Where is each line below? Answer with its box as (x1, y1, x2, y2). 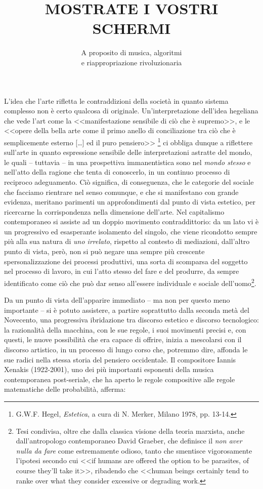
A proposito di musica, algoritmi (81, 47, 182, 58)
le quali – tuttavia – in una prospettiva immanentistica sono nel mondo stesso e (4, 156, 251, 167)
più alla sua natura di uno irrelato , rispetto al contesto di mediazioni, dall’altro (4, 236, 250, 247)
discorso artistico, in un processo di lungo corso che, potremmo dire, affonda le (4, 344, 248, 355)
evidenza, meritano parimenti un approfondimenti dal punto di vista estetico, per (4, 196, 255, 207)
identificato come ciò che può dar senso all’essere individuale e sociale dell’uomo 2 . (4, 276, 256, 288)
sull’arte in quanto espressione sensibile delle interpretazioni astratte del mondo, (4, 147, 252, 157)
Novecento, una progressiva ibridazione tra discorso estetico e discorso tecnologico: (4, 314, 259, 325)
